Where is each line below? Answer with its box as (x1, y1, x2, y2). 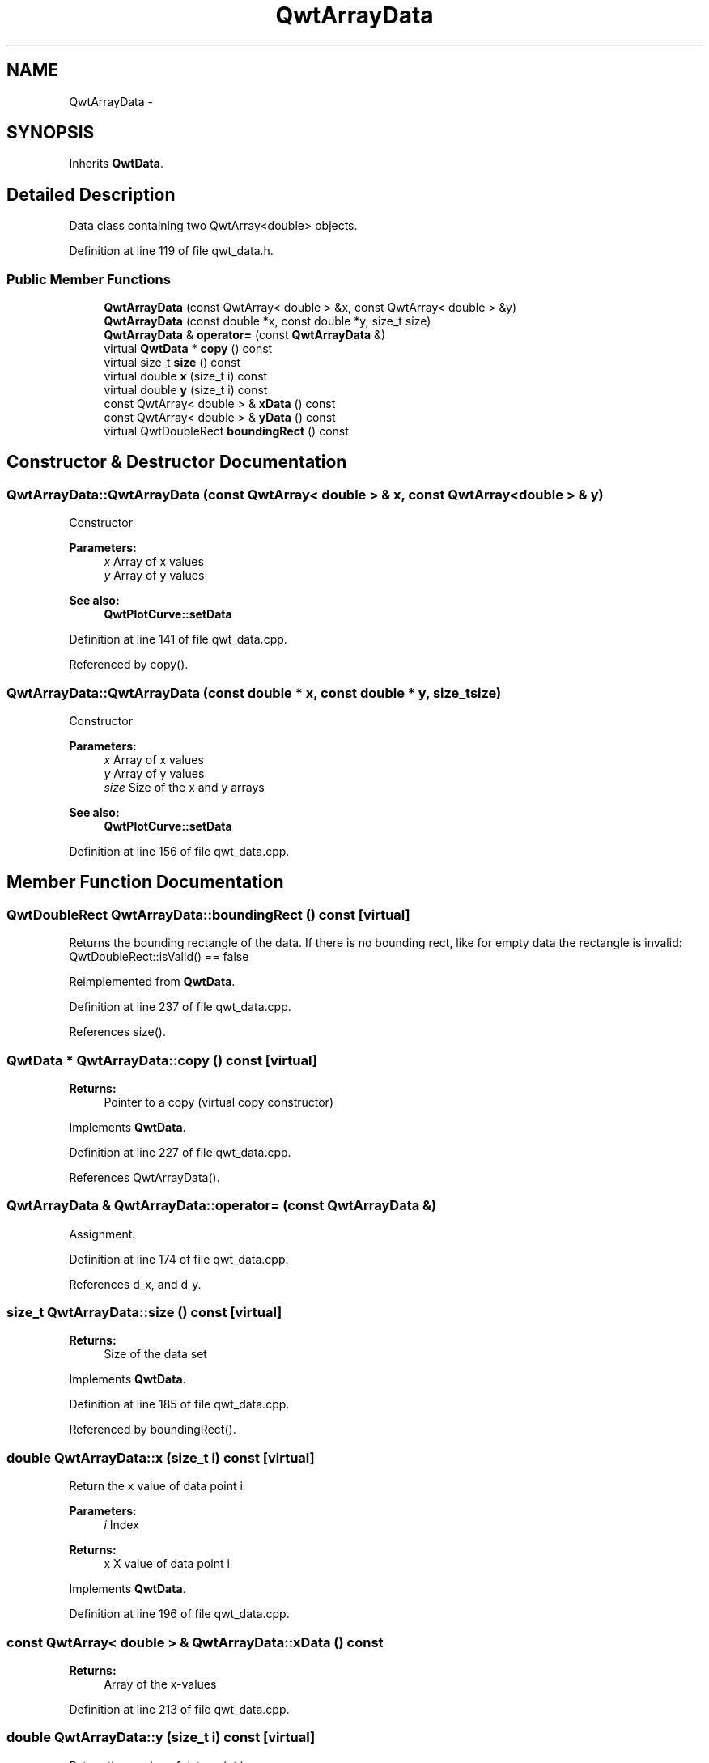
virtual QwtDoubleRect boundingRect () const (104, 424, 349, 439)
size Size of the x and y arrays (104, 780, 265, 794)
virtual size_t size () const (104, 355, 241, 370)
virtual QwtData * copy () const (104, 342, 273, 356)
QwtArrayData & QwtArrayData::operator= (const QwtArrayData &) (6, 1197, 437, 1214)
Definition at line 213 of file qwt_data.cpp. (69, 1701, 290, 1716)
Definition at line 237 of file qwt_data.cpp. (69, 1000, 291, 1014)
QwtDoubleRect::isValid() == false (69, 949, 249, 964)
